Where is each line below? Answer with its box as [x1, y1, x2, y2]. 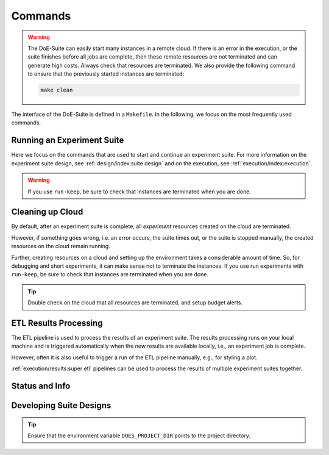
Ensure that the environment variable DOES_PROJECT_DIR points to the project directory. [27, 432, 251, 439]
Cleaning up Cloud [11, 207, 83, 217]
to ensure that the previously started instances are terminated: [27, 70, 185, 77]
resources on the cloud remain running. [11, 243, 111, 250]
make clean [40, 87, 73, 94]
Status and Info [11, 381, 71, 392]
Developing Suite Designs [11, 400, 111, 411]
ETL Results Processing [11, 318, 103, 328]
